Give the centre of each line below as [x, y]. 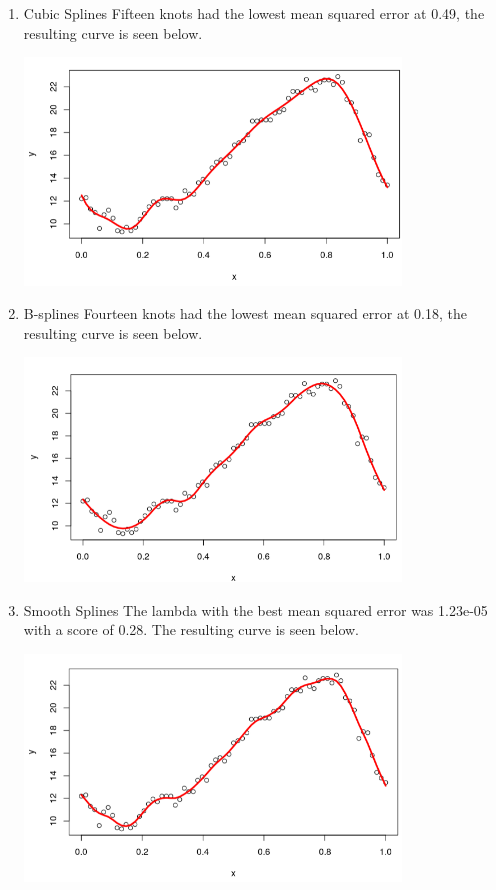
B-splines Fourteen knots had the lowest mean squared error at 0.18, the [245, 313]
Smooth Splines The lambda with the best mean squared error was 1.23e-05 [255, 609]
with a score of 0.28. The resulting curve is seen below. [191, 629]
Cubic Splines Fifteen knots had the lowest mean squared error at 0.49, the [254, 13]
